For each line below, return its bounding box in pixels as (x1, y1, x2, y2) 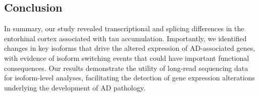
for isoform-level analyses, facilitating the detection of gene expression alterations (4, 72, 255, 83)
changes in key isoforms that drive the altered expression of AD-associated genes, (4, 43, 255, 53)
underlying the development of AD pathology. (4, 82, 145, 92)
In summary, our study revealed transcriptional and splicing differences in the (4, 23, 244, 34)
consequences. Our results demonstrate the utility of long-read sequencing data (4, 62, 248, 73)
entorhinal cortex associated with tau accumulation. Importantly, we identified (4, 33, 247, 43)
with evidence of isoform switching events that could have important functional (4, 52, 249, 63)
